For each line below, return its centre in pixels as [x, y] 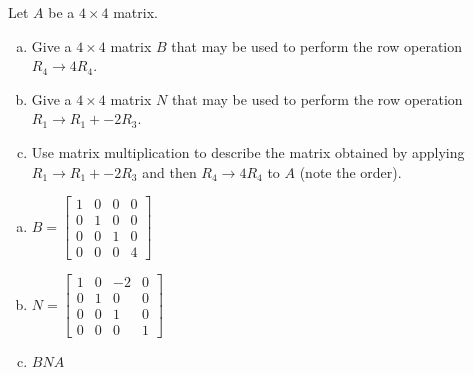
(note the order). [350, 171]
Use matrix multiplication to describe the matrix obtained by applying [248, 151]
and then [169, 171]
